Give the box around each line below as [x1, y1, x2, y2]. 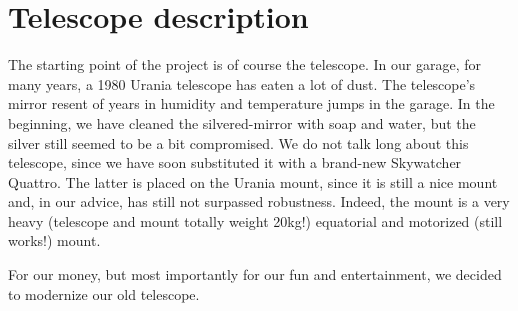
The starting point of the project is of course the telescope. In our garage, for [8, 54, 482, 75]
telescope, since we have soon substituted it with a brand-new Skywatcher [8, 152, 462, 173]
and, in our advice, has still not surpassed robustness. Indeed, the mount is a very [8, 191, 510, 212]
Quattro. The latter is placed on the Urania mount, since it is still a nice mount [8, 171, 498, 192]
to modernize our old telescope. [8, 283, 200, 304]
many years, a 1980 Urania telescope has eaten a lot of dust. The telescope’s [8, 73, 476, 94]
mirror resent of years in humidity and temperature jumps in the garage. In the [8, 93, 495, 114]
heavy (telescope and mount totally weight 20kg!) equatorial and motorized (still [8, 210, 503, 231]
